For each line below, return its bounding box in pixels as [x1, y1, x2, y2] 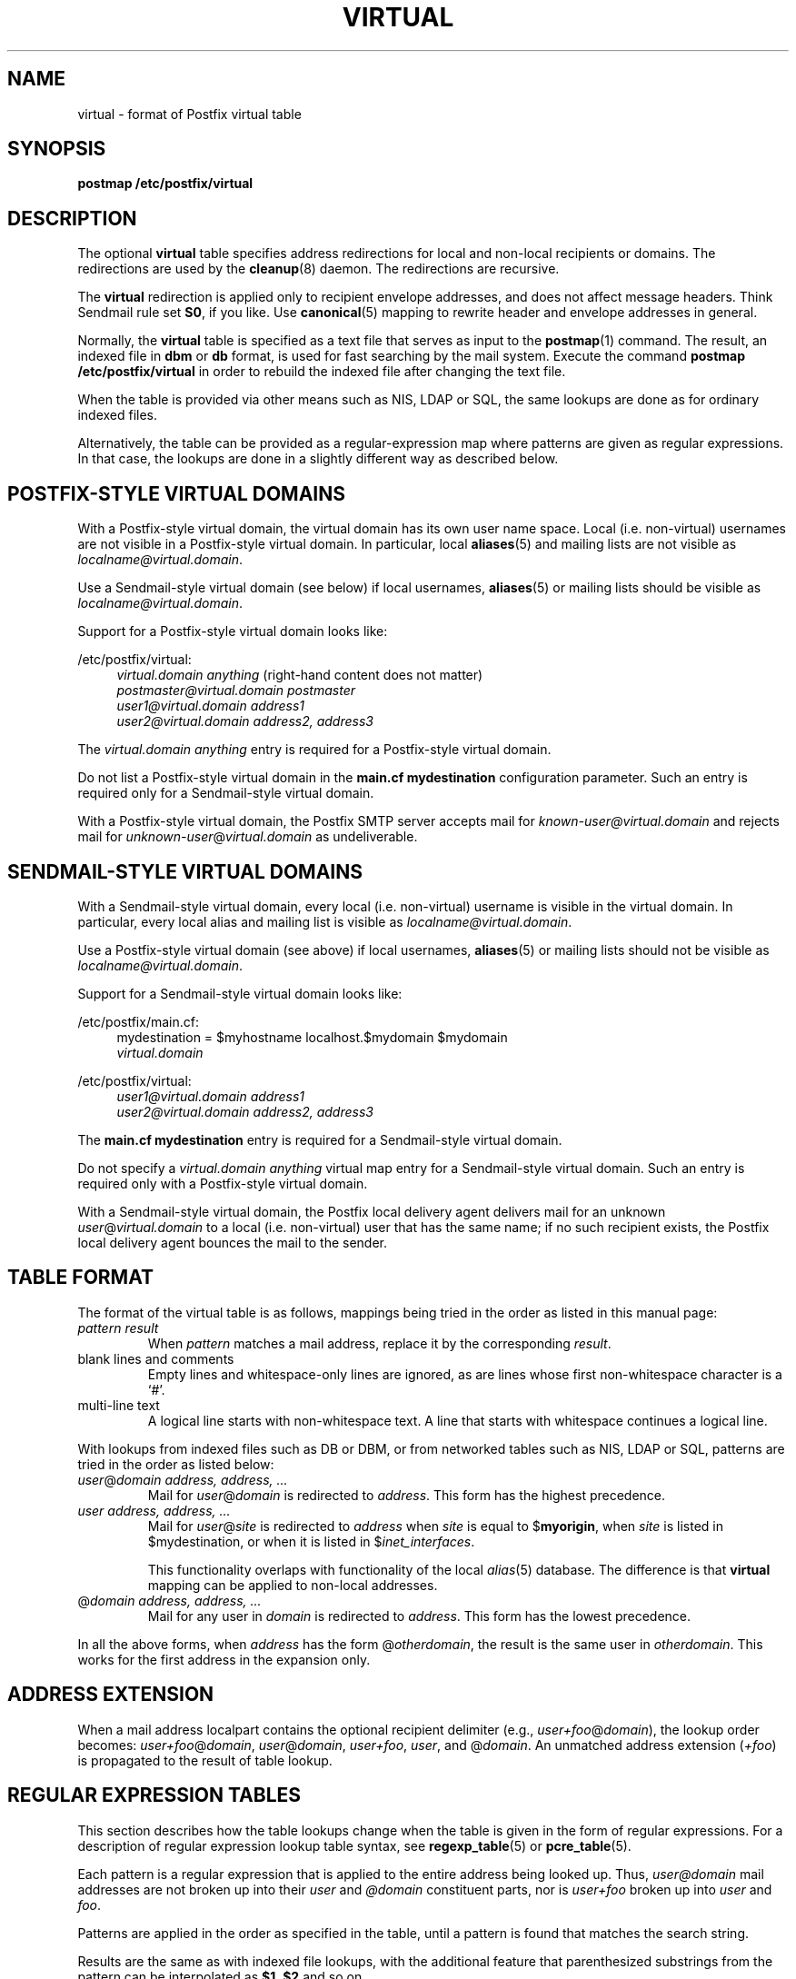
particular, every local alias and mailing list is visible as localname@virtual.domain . [77, 913, 572, 930]
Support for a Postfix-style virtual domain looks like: [77, 623, 388, 640]
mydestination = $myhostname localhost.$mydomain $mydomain [116, 1029, 508, 1045]
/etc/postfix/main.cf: [77, 1013, 199, 1029]
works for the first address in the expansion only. [77, 1651, 371, 1667]
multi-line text [77, 1397, 160, 1413]
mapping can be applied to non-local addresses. [147, 1576, 438, 1593]
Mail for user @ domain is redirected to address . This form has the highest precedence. [147, 1487, 666, 1503]
